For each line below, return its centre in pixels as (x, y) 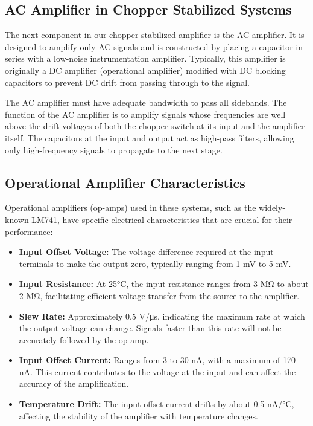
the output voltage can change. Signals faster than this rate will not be (150, 328)
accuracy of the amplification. (74, 383)
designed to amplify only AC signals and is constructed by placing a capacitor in (154, 46)
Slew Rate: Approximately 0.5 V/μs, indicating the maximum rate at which (162, 316)
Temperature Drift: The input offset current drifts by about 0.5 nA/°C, (156, 404)
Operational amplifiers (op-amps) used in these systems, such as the (131, 208)
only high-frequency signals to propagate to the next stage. (114, 150)
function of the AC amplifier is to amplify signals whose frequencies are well (145, 114)
